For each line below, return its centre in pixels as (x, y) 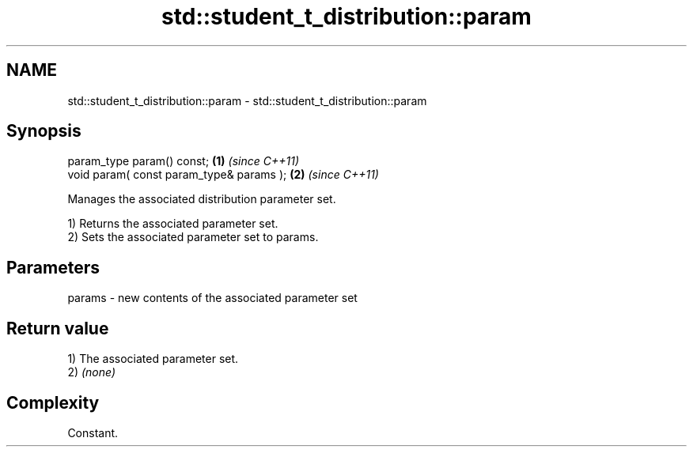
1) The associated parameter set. (153, 359)
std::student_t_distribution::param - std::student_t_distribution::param (247, 100)
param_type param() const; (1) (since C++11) (184, 161)
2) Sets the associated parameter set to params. (193, 237)
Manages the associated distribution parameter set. (202, 199)
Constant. (93, 432)
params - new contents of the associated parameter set (212, 298)
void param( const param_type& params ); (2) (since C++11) (223, 175)
